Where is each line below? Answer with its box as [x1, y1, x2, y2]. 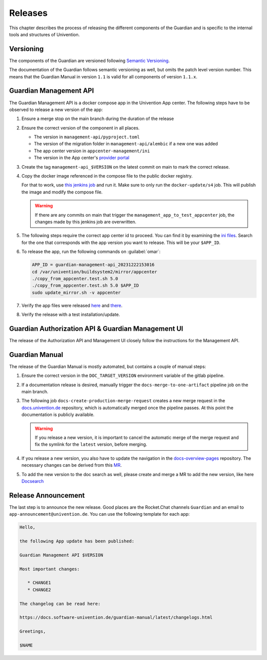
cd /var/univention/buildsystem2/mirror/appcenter [32, 269, 158, 275]
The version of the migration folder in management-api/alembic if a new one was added [34, 141, 218, 147]
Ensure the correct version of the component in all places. [21, 124, 140, 131]
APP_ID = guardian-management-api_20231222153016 [32, 262, 155, 268]
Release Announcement [9, 491, 85, 499]
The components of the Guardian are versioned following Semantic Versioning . [9, 58, 170, 63]
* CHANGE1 [27, 580, 51, 586]
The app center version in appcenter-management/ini [34, 148, 150, 154]
